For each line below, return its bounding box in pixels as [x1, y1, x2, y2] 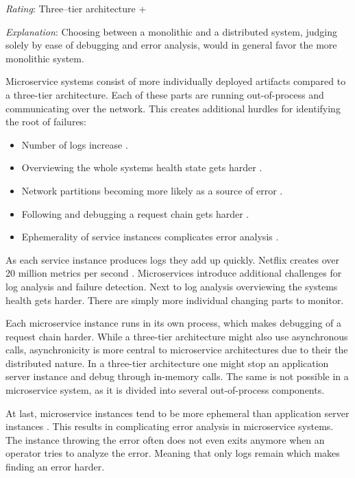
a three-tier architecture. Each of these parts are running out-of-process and [5, 87, 324, 101]
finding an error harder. [5, 460, 105, 474]
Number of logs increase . [21, 137, 128, 151]
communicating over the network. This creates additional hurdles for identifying [5, 101, 341, 115]
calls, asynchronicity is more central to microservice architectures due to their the [5, 342, 348, 357]
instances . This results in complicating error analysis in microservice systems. [5, 419, 334, 433]
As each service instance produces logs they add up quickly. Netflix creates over [5, 252, 340, 266]
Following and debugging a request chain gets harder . [21, 206, 249, 221]
